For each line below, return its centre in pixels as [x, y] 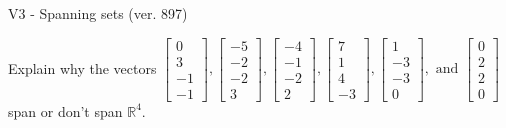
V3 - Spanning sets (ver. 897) [98, 13]
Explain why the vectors [82, 67]
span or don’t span [65, 110]
